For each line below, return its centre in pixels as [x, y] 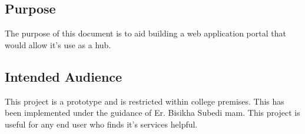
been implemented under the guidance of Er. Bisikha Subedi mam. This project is [152, 113]
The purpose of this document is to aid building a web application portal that [145, 33]
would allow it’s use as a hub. [58, 44]
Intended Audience [64, 76]
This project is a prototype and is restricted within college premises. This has [145, 101]
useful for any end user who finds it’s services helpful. [101, 124]
